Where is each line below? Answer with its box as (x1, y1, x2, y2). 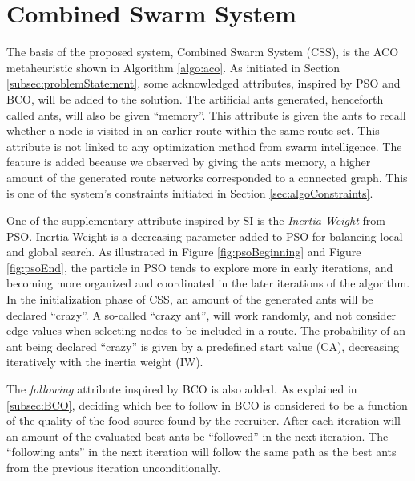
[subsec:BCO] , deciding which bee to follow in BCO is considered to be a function (6, 396, 408, 413)
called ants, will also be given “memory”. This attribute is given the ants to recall (6, 106, 406, 123)
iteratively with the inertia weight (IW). (6, 353, 203, 370)
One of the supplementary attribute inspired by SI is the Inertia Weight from (6, 212, 385, 229)
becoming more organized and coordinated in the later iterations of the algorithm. (6, 275, 410, 291)
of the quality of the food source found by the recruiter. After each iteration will (6, 412, 401, 429)
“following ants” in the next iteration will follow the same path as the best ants (6, 443, 397, 460)
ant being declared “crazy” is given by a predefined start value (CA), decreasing (6, 337, 400, 354)
